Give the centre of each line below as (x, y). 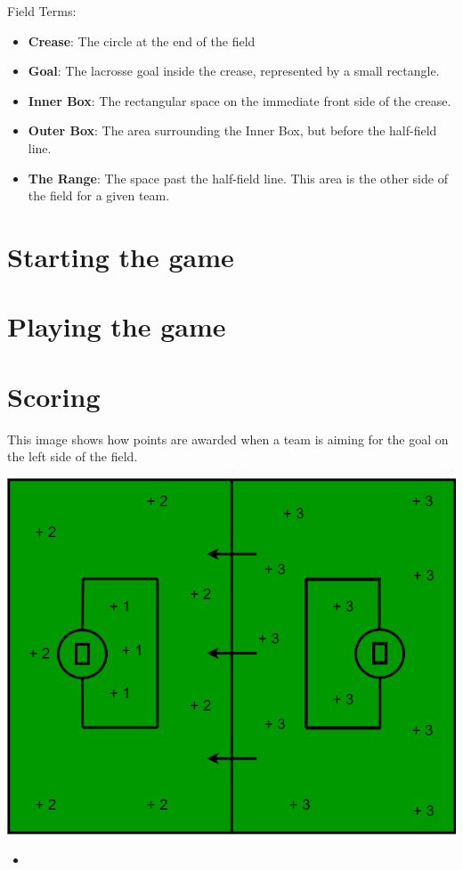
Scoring (54, 396)
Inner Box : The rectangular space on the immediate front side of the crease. (240, 100)
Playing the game (117, 326)
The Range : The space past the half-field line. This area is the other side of (238, 178)
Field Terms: (42, 11)
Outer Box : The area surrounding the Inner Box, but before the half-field (232, 130)
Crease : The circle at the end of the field (142, 41)
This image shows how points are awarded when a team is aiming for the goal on (228, 439)
